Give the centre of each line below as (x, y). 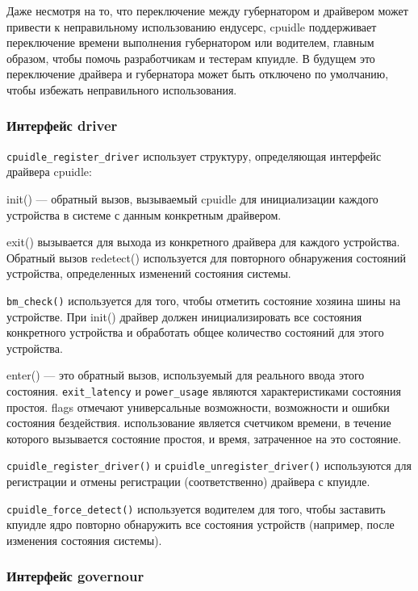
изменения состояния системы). (84, 540)
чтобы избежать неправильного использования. (122, 89)
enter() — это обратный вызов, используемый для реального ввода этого (186, 375)
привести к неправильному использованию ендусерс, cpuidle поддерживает (192, 26)
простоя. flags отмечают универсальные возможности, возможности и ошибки (198, 407)
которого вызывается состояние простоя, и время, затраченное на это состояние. (204, 438)
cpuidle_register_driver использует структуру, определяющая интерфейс (194, 155)
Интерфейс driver (62, 126)
